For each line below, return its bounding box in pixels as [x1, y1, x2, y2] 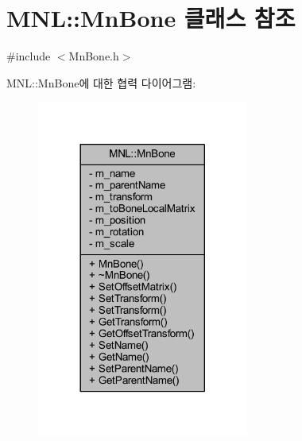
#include [6, 48, 51, 64]
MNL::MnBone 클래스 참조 [6, 2, 296, 34]
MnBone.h [68, 48, 119, 64]
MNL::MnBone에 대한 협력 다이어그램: [6, 74, 196, 91]
